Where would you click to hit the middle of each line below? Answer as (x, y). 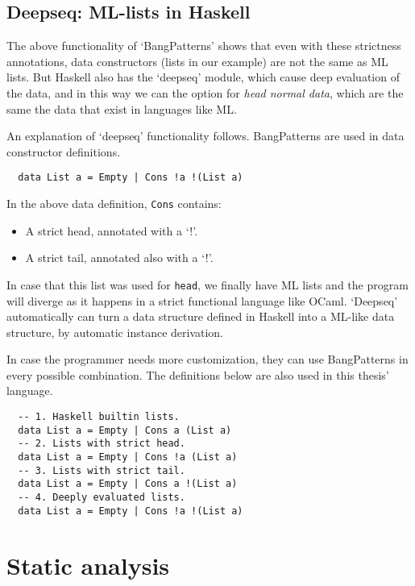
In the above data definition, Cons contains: (114, 204)
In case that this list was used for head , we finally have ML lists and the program (207, 284)
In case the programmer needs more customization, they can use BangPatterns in (207, 359)
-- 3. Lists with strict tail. (102, 470)
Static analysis (88, 565)
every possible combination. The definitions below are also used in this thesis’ (198, 374)
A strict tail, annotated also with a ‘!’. (119, 258)
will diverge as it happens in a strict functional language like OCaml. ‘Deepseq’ (202, 300)
